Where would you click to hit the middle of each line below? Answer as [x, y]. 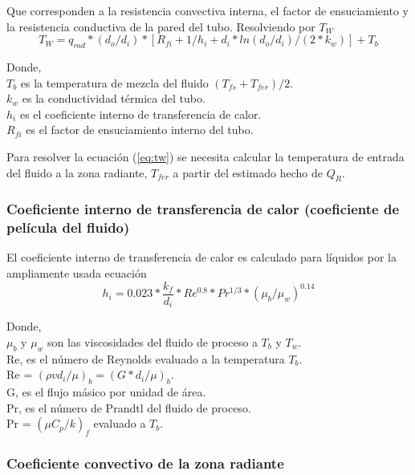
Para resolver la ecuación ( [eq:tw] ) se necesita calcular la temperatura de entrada [205, 156]
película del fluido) [68, 227]
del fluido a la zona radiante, [77, 172]
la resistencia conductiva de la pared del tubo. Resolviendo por [161, 26]
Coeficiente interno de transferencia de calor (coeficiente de [203, 209]
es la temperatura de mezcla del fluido [114, 82]
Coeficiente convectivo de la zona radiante [145, 463]
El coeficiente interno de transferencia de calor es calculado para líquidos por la [201, 257]
